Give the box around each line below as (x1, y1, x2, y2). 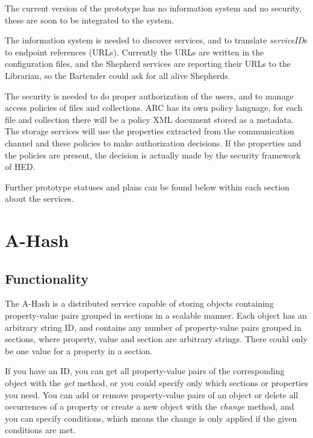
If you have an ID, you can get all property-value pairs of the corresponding (5, 364, 285, 377)
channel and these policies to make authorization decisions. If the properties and (5, 136, 302, 149)
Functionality (5, 269, 88, 287)
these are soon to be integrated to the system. (5, 13, 175, 26)
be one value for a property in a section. (5, 344, 153, 357)
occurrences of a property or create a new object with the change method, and (5, 400, 294, 413)
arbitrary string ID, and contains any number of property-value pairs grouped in (5, 321, 302, 333)
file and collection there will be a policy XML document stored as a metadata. (5, 113, 294, 125)
